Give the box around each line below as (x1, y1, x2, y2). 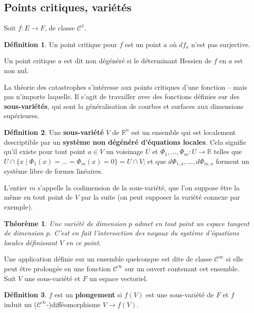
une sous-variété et (24, 273, 80, 283)
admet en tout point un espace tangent (134, 218, 250, 228)
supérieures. (4, 110, 40, 121)
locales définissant (4, 237, 57, 247)
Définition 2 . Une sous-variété (4, 127, 104, 137)
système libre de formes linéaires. (4, 166, 103, 176)
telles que (214, 146, 242, 156)
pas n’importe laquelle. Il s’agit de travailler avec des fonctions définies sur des (4, 91, 240, 102)
